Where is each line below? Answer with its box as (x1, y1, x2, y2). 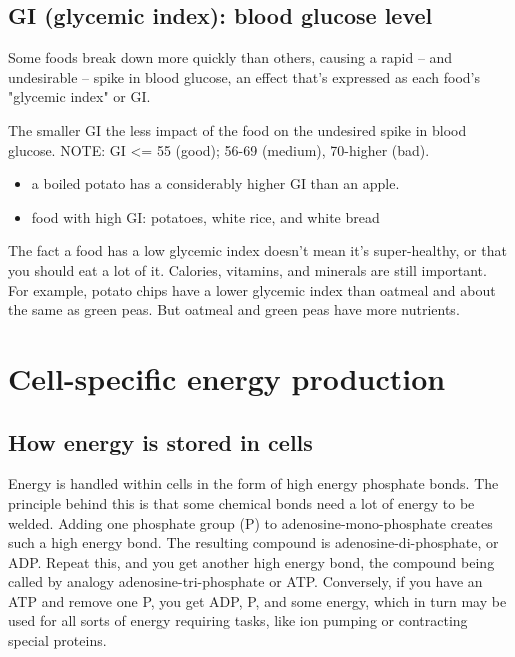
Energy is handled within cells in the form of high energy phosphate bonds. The (8, 473, 499, 494)
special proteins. (8, 630, 107, 651)
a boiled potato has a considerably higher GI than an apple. (31, 173, 400, 194)
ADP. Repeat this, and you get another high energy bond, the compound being (8, 551, 495, 572)
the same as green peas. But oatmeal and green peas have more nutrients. (8, 299, 460, 320)
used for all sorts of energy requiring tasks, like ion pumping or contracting (8, 610, 468, 631)
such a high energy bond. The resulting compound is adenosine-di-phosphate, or (8, 532, 499, 553)
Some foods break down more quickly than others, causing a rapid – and (8, 47, 453, 68)
